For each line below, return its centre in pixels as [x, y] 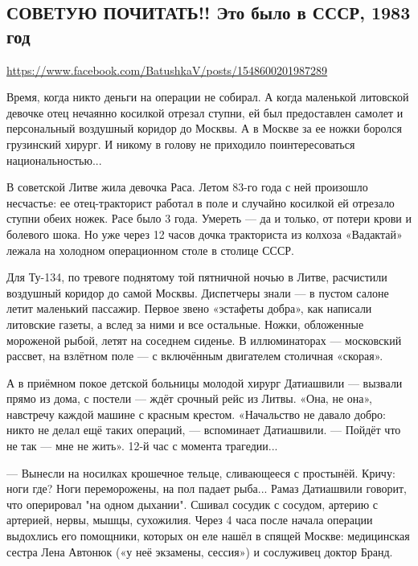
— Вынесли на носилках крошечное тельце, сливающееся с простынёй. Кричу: [201, 472]
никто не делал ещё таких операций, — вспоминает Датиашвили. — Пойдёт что [204, 430]
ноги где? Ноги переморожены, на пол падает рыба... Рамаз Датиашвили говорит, [207, 488]
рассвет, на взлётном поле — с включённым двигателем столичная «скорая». [195, 356]
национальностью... [54, 160]
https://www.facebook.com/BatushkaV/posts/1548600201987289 [167, 70]
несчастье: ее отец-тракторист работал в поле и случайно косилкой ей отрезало [201, 202]
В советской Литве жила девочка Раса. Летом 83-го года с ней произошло [187, 187]
